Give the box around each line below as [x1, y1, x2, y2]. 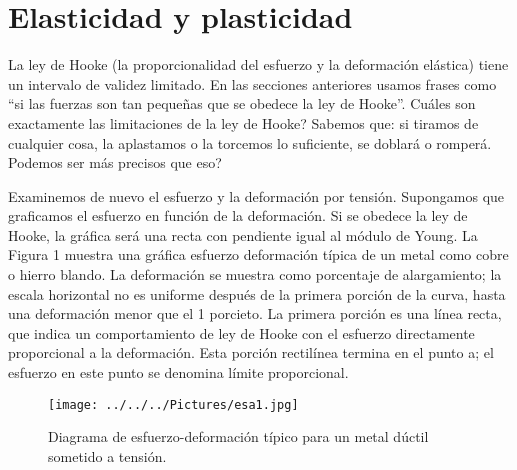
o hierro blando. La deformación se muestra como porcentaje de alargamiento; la [8, 264, 502, 285]
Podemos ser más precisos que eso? [8, 152, 222, 173]
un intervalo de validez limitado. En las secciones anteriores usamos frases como [8, 73, 497, 94]
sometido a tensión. [48, 445, 167, 466]
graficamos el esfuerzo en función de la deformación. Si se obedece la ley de [8, 205, 468, 226]
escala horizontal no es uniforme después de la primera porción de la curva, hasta [8, 283, 506, 304]
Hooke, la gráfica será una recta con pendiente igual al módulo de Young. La [8, 224, 478, 245]
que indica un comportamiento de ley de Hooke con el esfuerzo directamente [8, 322, 475, 343]
